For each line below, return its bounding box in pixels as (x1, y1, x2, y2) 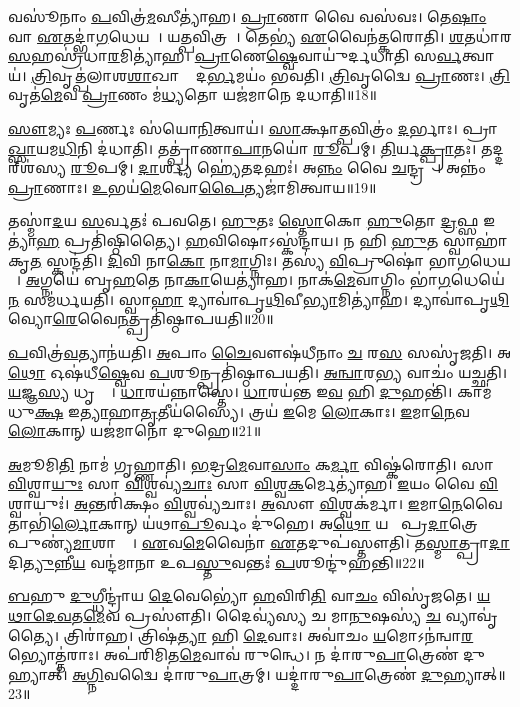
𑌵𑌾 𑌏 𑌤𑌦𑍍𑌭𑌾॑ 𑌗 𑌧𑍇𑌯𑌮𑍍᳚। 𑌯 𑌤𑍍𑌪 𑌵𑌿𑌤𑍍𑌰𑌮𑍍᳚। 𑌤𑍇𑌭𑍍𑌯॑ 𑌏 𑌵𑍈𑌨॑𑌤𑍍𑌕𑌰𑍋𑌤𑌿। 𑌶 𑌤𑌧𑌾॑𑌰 (8, 25, 512, 46)
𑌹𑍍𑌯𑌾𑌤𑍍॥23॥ (442, 663, 506, 684)
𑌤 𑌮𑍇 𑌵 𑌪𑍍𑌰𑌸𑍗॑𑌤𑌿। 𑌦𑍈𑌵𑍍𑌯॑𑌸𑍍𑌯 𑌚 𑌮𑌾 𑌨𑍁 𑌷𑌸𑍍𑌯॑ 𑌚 (71, 605, 441, 626)
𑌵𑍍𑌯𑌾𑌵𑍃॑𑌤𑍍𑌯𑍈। (445, 605, 498, 626)
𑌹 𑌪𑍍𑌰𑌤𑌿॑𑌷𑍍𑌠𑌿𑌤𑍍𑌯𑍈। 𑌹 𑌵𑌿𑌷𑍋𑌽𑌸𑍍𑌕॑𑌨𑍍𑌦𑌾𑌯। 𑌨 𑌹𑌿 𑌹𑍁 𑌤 (36, 229, 439, 250)
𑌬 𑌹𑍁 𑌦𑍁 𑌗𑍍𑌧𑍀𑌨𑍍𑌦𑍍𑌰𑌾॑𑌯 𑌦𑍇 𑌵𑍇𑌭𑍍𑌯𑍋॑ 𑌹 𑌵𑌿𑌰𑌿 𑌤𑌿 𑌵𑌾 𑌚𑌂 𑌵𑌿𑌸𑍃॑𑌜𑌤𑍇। (8, 585, 473, 606)
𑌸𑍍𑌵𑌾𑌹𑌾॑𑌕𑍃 (442, 229, 508, 250)
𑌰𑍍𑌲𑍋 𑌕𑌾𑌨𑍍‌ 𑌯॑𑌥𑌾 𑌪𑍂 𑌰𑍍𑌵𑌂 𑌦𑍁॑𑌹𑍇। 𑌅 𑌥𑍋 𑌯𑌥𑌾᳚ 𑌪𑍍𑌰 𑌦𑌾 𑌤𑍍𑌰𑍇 (51, 512, 478, 533)
